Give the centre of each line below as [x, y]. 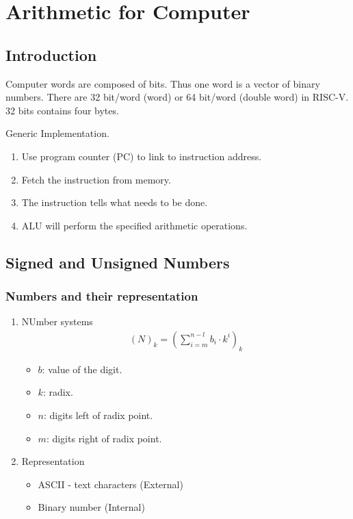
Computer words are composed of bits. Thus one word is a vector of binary [163, 83]
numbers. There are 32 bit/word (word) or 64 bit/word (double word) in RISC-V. [177, 97]
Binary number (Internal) [91, 507]
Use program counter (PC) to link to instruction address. [142, 156]
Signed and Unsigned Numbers [118, 262]
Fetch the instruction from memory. [96, 179]
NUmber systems [57, 321]
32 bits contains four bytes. [62, 110]
